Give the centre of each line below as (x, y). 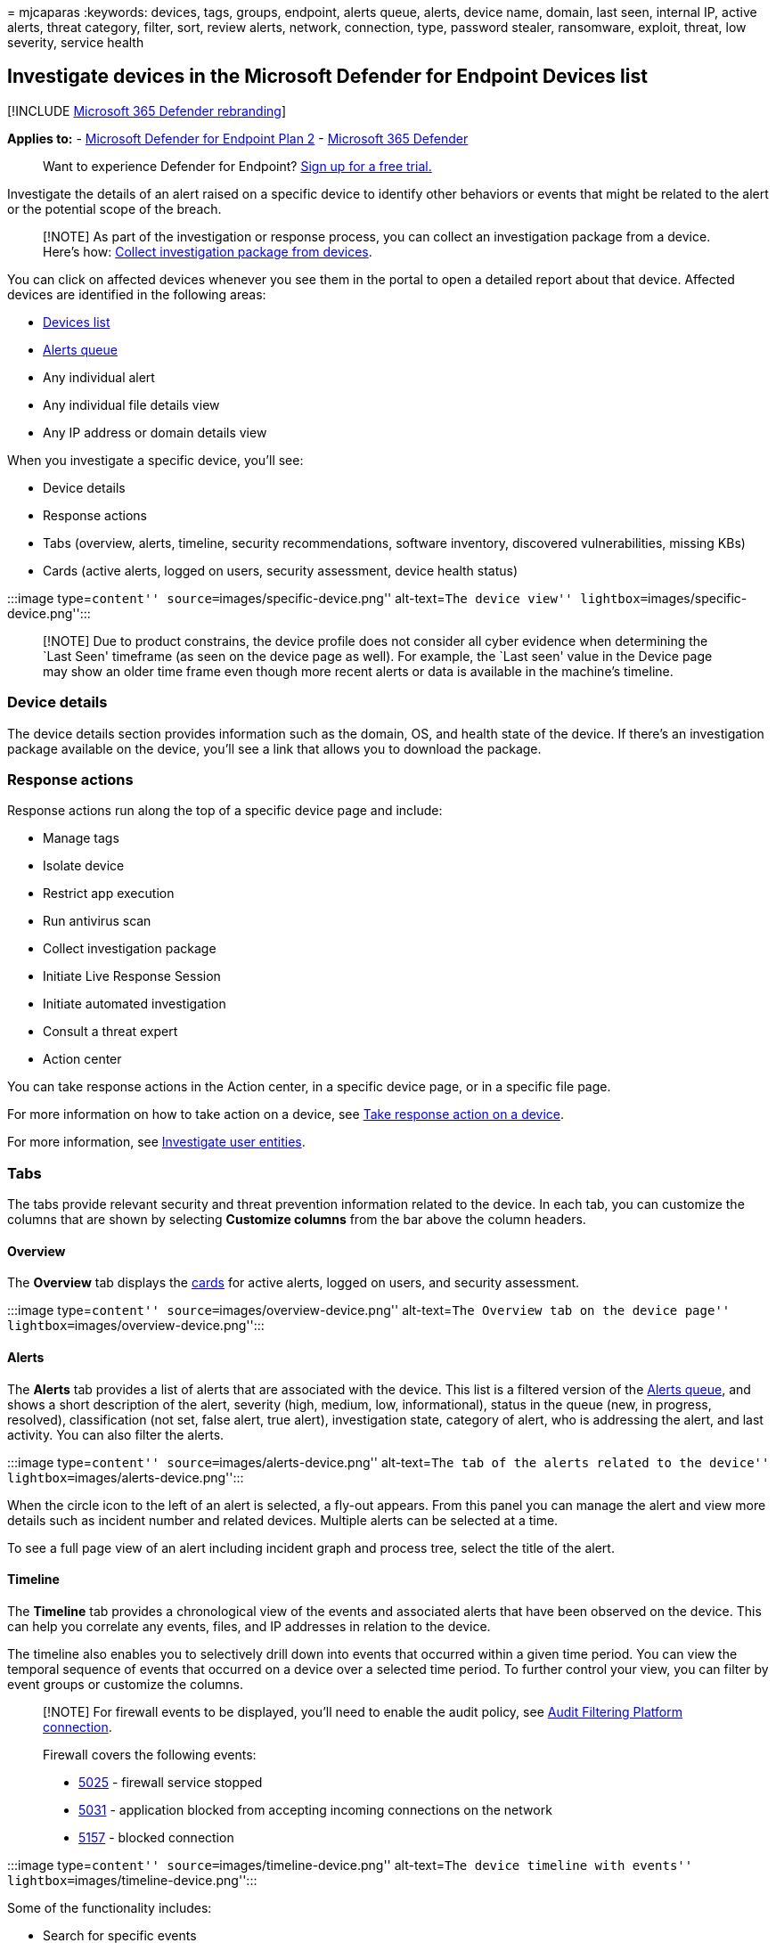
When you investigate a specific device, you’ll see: (155, 460)
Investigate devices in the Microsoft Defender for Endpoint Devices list (327, 77)
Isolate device (84, 866)
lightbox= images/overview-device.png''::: (136, 1326)
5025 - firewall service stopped (171, 1782)
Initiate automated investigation (135, 1004)
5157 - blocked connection (156, 1837)
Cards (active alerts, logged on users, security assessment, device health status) (281, 570)
